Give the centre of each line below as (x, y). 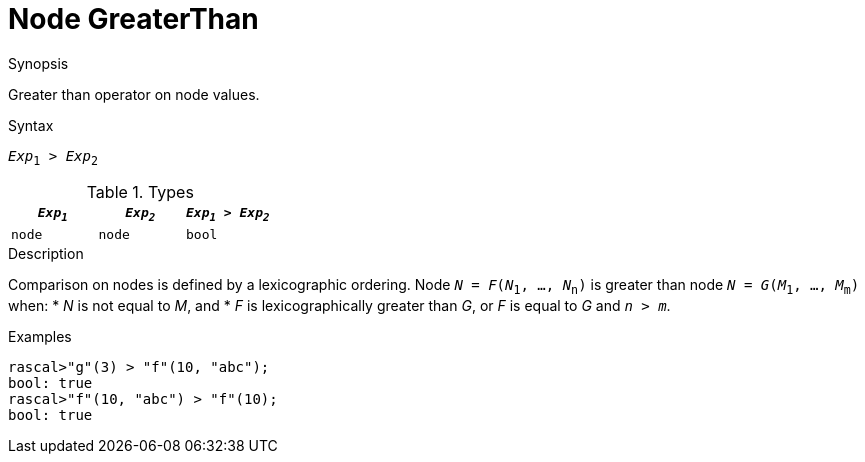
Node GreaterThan (133, 19)
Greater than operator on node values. (134, 94)
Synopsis (38, 63)
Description (46, 254)
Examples (40, 336)
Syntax (31, 125)
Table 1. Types (140, 191)
